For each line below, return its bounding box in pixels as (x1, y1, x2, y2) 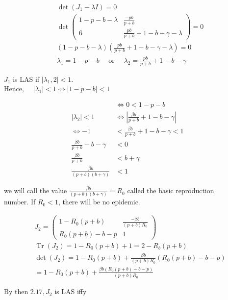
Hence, (4, 83, 24, 94)
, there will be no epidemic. (58, 197, 140, 207)
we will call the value (4, 185, 67, 196)
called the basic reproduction (127, 185, 214, 196)
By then (4, 286, 28, 297)
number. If (4, 197, 36, 207)
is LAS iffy (54, 286, 87, 297)
